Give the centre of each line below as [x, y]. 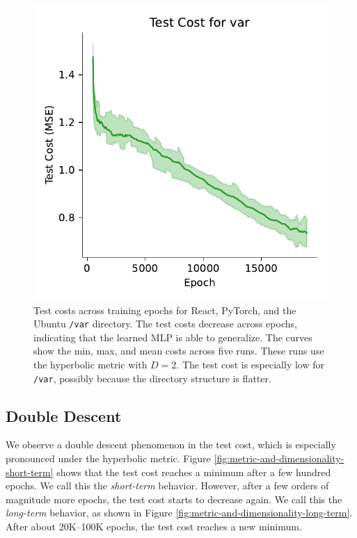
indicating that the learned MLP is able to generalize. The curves [173, 337]
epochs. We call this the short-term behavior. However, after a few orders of [167, 486]
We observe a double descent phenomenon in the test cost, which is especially [171, 445]
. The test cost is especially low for [250, 365]
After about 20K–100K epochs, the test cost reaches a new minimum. [154, 527]
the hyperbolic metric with [90, 365]
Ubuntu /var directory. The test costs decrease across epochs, [165, 324]
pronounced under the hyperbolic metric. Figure [108, 458]
